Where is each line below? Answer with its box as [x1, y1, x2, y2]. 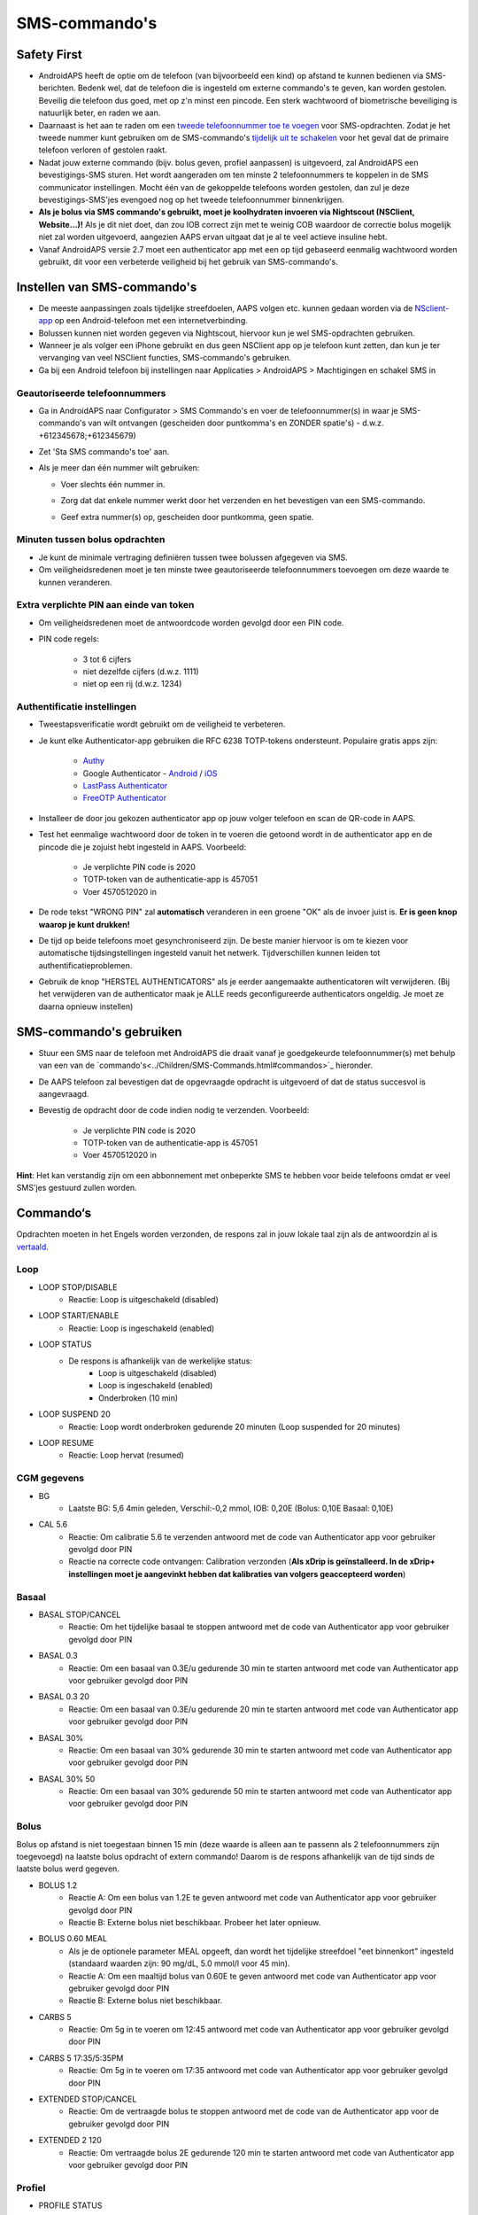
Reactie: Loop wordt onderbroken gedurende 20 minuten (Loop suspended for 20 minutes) [68, 1421, 401, 1432]
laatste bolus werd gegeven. [16, 1863, 119, 1874]
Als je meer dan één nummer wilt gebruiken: [38, 462, 200, 473]
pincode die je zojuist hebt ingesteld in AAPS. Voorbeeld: [38, 842, 247, 852]
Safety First [16, 47, 83, 62]
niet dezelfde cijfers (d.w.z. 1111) [82, 665, 199, 677]
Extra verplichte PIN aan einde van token [16, 599, 195, 611]
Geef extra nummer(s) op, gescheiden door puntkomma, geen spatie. [60, 511, 314, 522]
